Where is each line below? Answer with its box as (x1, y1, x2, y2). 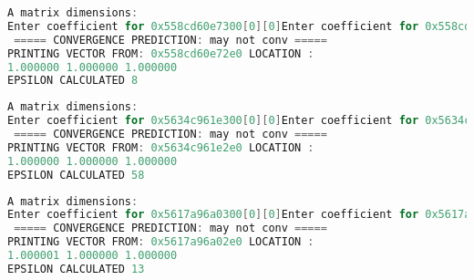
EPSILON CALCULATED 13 (7, 262, 145, 275)
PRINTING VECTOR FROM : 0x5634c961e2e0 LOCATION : (7, 140, 314, 154)
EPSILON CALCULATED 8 (7, 74, 139, 88)
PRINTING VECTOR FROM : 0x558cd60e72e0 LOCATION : (7, 47, 314, 60)
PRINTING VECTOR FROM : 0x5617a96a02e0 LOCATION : (7, 235, 314, 249)
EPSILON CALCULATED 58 (7, 168, 145, 181)
